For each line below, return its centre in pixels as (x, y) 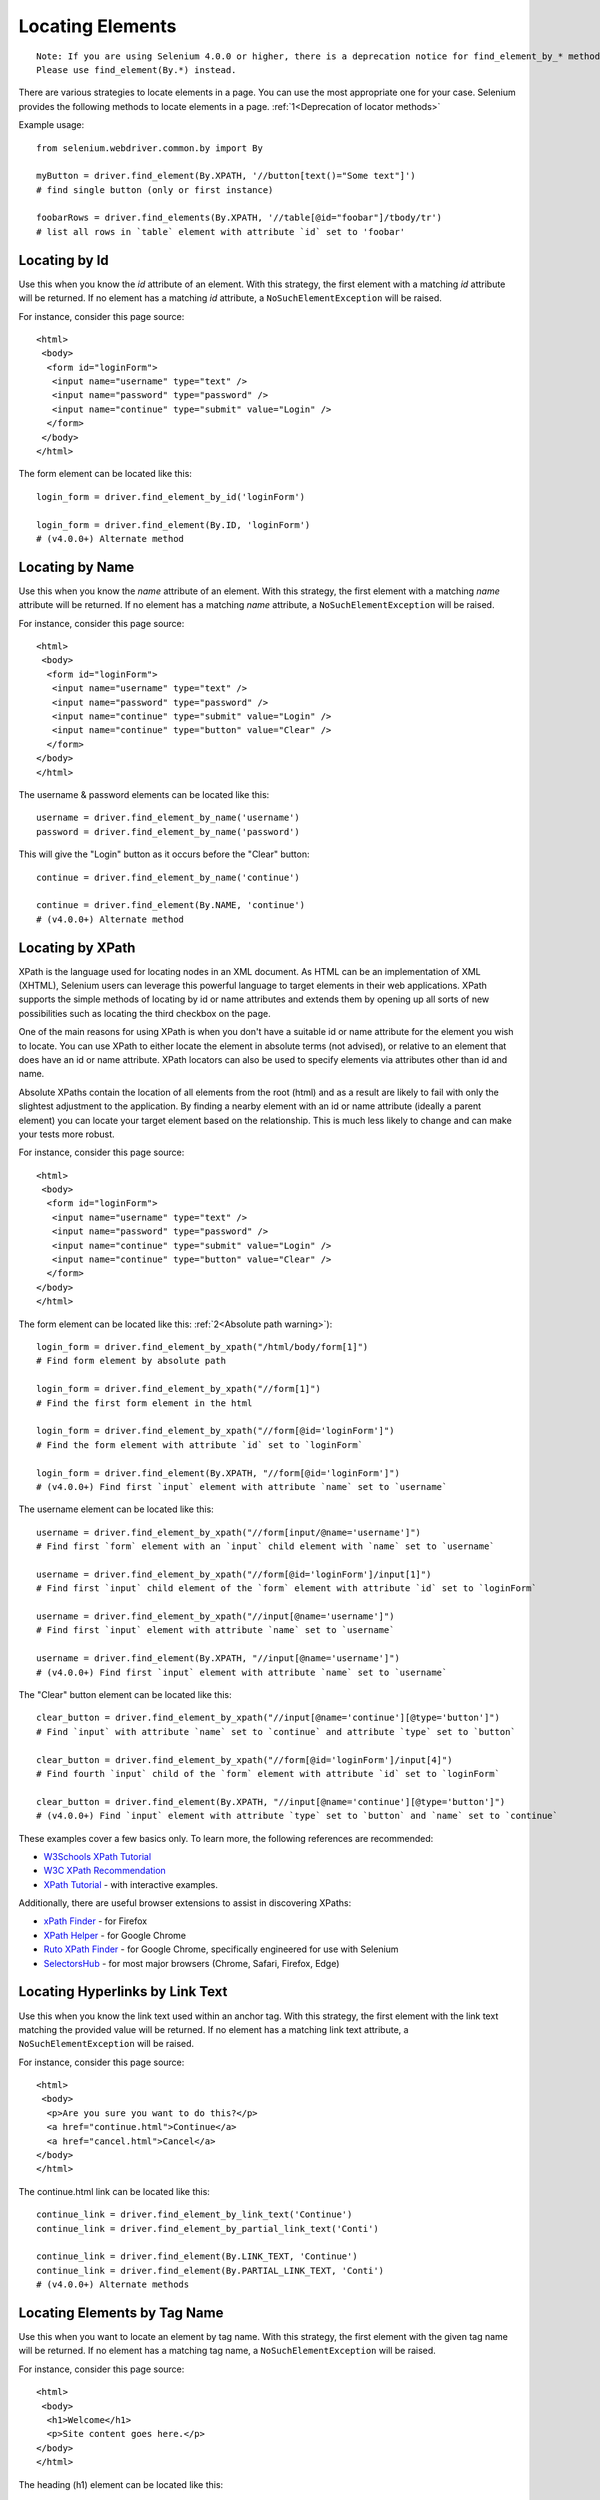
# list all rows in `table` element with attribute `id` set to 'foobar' (221, 231)
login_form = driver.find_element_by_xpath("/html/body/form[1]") (202, 1346)
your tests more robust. (66, 1134)
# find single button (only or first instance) (155, 189)
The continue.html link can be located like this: (114, 2191)
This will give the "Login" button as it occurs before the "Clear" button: (164, 854)
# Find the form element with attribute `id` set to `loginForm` (200, 1444)
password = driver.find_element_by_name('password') (168, 831)
